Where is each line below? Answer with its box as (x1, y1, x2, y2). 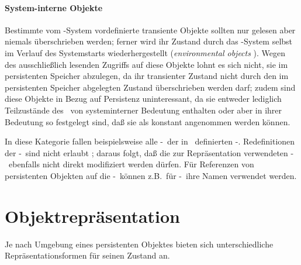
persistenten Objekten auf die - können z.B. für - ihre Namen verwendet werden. (5, 169, 297, 181)
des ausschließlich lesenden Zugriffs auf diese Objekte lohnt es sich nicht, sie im (5, 58, 288, 70)
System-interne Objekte (5, 1, 103, 13)
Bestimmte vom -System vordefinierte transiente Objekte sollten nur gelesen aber (5, 23, 296, 36)
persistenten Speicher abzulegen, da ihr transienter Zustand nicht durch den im (5, 70, 289, 82)
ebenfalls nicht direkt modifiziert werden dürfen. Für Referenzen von (8, 158, 254, 170)
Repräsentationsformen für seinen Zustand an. (5, 249, 170, 261)
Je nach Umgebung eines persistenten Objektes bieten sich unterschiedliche (5, 238, 274, 250)
